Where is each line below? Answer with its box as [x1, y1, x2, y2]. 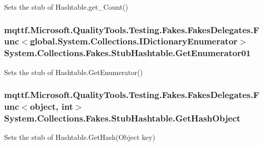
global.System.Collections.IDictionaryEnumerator [30, 35, 238, 47]
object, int [30, 100, 73, 113]
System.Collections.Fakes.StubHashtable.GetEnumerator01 [4, 46, 251, 59]
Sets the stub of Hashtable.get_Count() [4, 2, 128, 12]
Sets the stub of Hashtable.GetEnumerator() [4, 66, 143, 77]
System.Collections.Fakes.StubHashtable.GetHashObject [4, 112, 241, 125]
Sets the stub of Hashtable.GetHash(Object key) [4, 132, 155, 142]
